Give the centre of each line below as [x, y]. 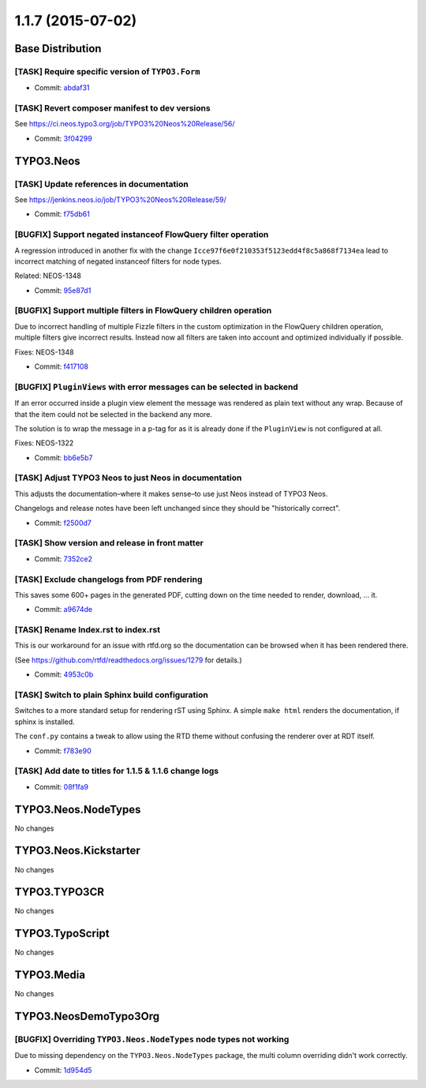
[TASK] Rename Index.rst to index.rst [88, 630]
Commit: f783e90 [63, 751]
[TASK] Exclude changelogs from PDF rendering [108, 579]
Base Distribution [58, 49]
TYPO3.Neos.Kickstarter [78, 851]
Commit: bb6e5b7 [64, 457]
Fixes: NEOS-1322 [44, 443]
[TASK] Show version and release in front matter [109, 543]
